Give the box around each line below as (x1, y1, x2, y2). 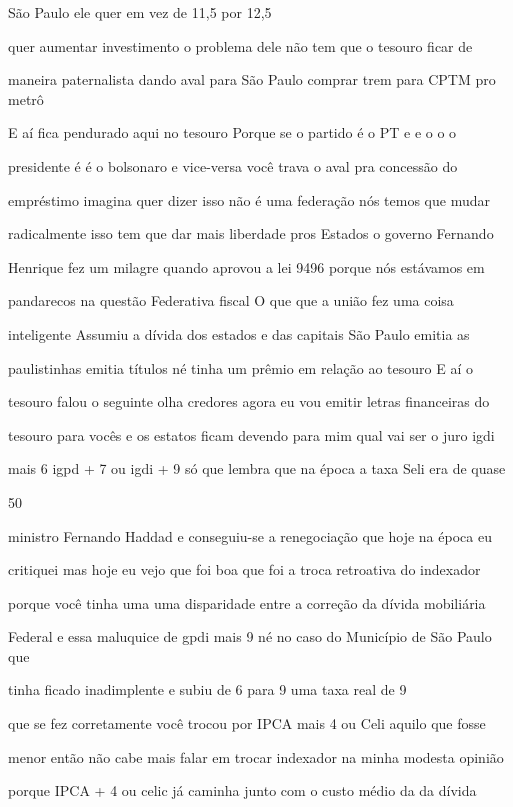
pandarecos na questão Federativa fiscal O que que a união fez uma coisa (8, 290, 454, 311)
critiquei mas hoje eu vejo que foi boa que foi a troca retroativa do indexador (8, 559, 481, 580)
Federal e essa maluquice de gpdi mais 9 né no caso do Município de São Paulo (8, 626, 492, 647)
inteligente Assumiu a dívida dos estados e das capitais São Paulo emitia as (8, 323, 470, 344)
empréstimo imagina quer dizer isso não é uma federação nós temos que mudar (8, 189, 490, 210)
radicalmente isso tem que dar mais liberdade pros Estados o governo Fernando (8, 223, 494, 244)
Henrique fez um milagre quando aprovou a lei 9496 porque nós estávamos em (8, 256, 485, 277)
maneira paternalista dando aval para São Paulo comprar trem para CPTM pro (8, 69, 496, 90)
